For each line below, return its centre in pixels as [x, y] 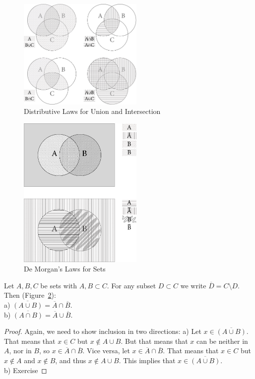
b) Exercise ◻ [26, 370]
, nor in [20, 351]
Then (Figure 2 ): [30, 295]
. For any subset [131, 285]
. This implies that [147, 360]
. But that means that [154, 341]
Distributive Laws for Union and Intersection [92, 111]
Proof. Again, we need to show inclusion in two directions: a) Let [103, 331]
